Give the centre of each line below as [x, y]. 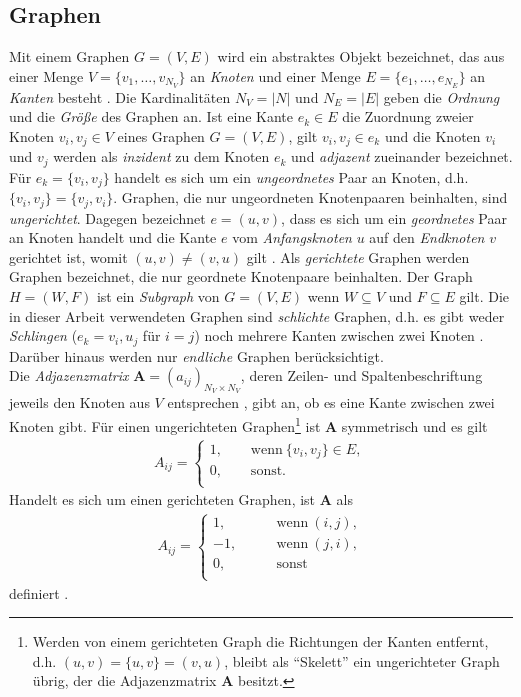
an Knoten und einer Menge [275, 75]
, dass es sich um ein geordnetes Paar [394, 217]
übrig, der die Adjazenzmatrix [124, 680]
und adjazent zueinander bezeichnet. [402, 156]
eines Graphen [161, 135]
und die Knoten [432, 135]
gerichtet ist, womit [68, 256]
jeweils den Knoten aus [79, 402]
